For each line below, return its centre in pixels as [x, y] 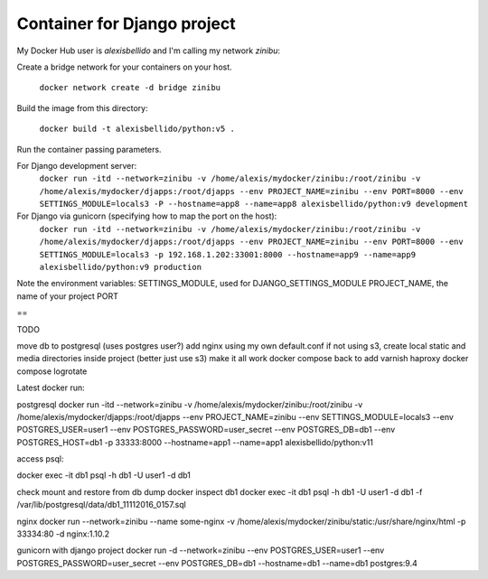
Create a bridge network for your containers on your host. [124, 67]
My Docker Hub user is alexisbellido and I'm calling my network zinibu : [148, 51]
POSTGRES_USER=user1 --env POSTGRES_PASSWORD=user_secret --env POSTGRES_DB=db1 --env [206, 430]
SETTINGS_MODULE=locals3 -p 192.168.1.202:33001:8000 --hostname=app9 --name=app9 [227, 254]
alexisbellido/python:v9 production [121, 267]
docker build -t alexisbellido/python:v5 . [137, 129]
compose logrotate [52, 371]
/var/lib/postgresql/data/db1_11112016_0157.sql [102, 505]
